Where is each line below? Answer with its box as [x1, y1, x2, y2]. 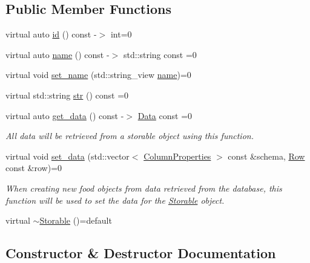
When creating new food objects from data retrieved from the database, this [5, 181, 282, 194]
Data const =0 [137, 109, 193, 122]
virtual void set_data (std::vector [5, 149, 130, 162]
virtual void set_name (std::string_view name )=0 [5, 68, 191, 81]
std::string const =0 [123, 48, 197, 60]
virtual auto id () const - [5, 28, 97, 41]
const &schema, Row [228, 149, 305, 162]
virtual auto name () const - [5, 48, 110, 60]
